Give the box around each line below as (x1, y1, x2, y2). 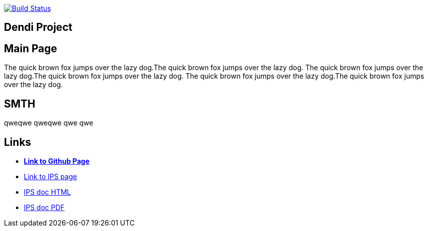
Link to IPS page (24, 172, 77, 181)
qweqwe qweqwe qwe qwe (4, 118, 93, 127)
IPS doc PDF (24, 203, 65, 212)
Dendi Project (4, 21, 73, 34)
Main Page (4, 42, 57, 55)
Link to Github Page (24, 156, 89, 165)
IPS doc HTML (24, 187, 71, 196)
